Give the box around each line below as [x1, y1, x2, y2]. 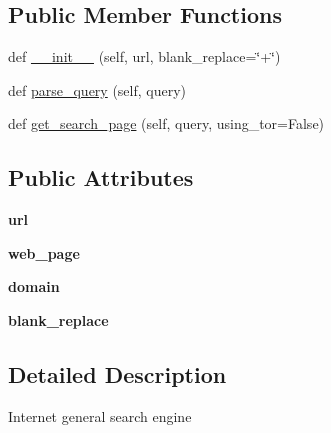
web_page [8, 242, 80, 263]
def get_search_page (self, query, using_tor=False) [8, 113, 325, 134]
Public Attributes [8, 162, 194, 193]
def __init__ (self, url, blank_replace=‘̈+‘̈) [8, 46, 281, 67]
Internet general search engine [8, 405, 192, 426]
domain [8, 276, 60, 297]
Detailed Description [8, 358, 227, 389]
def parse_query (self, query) [8, 79, 187, 100]
